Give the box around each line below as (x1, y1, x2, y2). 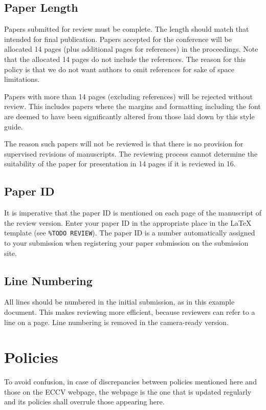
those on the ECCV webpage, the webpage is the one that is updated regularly (4, 386, 252, 397)
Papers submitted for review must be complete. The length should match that (4, 24, 249, 34)
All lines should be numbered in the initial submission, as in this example (4, 296, 235, 307)
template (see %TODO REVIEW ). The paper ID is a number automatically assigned (4, 227, 255, 238)
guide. (4, 121, 23, 132)
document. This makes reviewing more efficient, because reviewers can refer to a (4, 306, 255, 317)
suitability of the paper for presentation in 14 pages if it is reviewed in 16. (4, 158, 236, 169)
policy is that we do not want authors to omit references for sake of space (4, 63, 235, 74)
